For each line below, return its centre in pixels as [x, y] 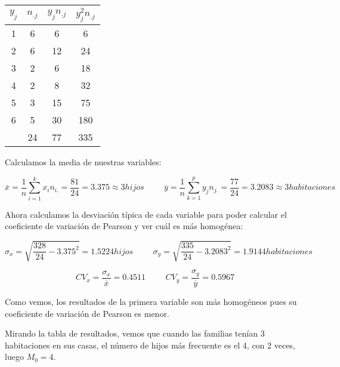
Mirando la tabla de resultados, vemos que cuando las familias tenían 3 [135, 333]
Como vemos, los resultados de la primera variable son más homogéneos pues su [151, 301]
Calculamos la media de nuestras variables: [83, 161]
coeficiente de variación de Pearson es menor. [87, 313]
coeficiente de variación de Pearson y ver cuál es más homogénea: [124, 226]
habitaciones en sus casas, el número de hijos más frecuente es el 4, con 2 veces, [150, 345]
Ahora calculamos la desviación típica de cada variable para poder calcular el [146, 214]
